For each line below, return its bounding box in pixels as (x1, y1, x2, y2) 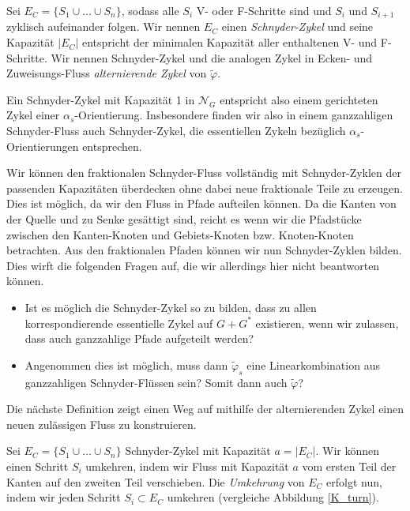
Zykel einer (6, 107, 60, 123)
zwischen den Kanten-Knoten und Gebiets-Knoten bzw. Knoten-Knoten (6, 226, 354, 242)
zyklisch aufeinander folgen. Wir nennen (6, 18, 201, 35)
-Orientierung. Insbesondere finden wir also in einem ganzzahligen (74, 107, 393, 123)
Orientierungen (6, 137, 79, 154)
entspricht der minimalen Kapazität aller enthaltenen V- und (81, 34, 378, 51)
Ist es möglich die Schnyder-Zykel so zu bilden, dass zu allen (24, 299, 317, 315)
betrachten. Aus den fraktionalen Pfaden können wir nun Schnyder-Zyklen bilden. (6, 242, 402, 258)
